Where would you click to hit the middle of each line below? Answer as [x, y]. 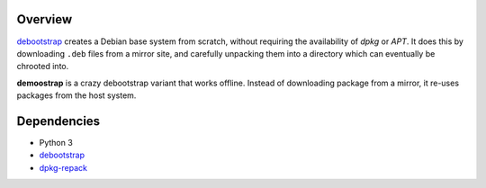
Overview [45, 19]
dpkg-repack [63, 167]
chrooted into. [43, 67]
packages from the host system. [76, 95]
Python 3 [56, 142]
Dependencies [58, 121]
